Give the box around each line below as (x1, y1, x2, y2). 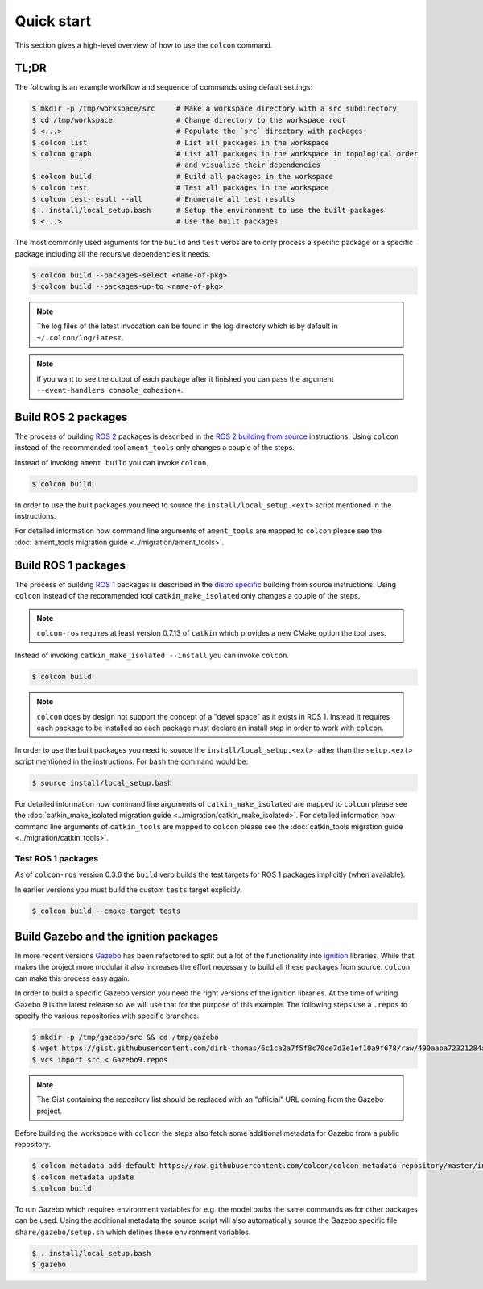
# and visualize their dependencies (175, 161, 321, 169)
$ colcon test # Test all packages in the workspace (31, 183, 329, 193)
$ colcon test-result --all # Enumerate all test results (31, 194, 295, 203)
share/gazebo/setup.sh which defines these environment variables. (14, 1227, 251, 1237)
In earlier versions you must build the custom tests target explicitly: (14, 884, 243, 895)
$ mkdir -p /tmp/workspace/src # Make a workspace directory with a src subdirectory (31, 104, 398, 113)
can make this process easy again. (14, 973, 130, 983)
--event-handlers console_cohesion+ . (36, 386, 184, 395)
